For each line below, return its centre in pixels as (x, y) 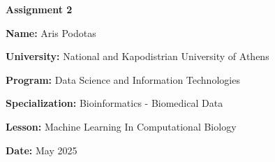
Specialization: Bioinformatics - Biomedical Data (114, 103)
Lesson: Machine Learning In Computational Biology (121, 126)
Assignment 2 (39, 9)
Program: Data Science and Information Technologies (123, 79)
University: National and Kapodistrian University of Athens (137, 56)
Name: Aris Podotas (51, 32)
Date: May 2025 (42, 150)
